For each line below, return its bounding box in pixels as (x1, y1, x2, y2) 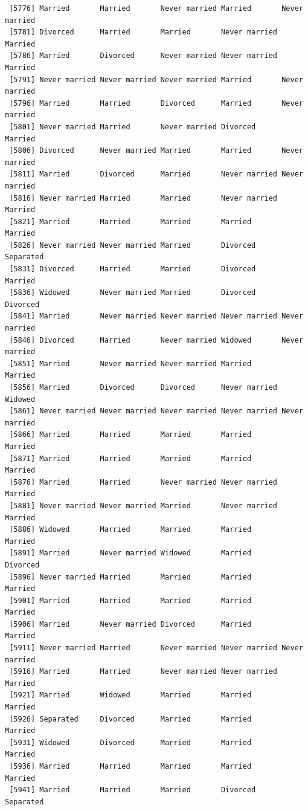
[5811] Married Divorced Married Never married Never (9, 170, 303, 179)
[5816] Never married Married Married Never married (9, 193, 278, 202)
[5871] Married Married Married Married (9, 454, 252, 463)
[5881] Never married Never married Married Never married (9, 501, 278, 510)
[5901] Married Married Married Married (9, 596, 252, 605)
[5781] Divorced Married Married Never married (9, 28, 278, 37)
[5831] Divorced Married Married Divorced (9, 265, 256, 274)
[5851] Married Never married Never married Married (9, 359, 252, 368)
